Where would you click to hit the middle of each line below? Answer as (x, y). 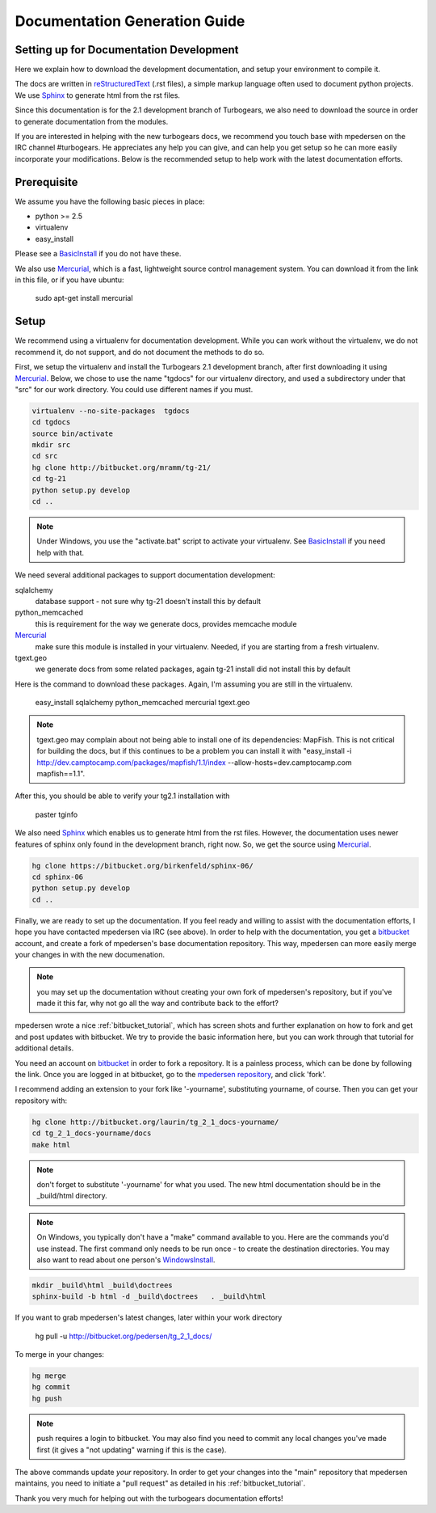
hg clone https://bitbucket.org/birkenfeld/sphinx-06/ (143, 866)
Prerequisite (46, 182)
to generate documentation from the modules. (92, 121)
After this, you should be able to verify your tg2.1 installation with (122, 796)
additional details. (44, 1048)
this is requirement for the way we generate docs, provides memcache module (166, 623)
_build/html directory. (72, 1196)
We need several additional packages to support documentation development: (145, 575)
